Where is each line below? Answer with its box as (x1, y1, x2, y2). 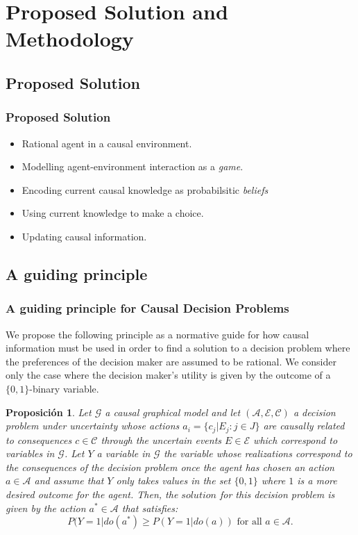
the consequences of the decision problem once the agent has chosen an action (6, 459, 334, 474)
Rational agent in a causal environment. (22, 135, 192, 150)
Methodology (6, 24, 134, 53)
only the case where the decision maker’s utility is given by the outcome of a (6, 368, 331, 382)
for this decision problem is (219, 486, 335, 501)
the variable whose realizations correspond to (163, 446, 352, 461)
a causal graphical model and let (105, 404, 241, 419)
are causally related (263, 418, 345, 433)
